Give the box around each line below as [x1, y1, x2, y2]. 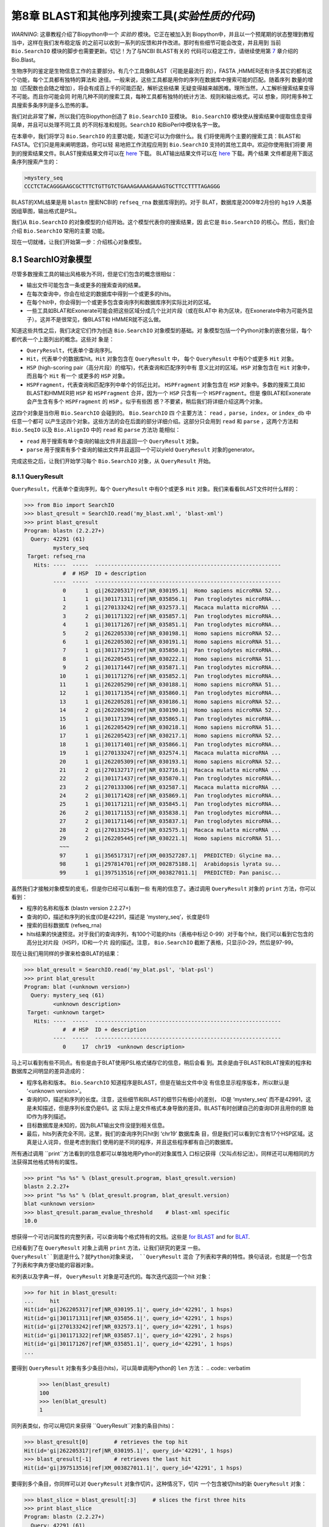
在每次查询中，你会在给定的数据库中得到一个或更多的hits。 [26, 290, 175, 297]
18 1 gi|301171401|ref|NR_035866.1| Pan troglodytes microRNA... [59, 741, 281, 748]
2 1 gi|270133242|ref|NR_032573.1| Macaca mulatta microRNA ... [62, 604, 281, 611]
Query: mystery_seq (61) [30, 992, 105, 999]
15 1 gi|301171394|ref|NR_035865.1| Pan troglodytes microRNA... [59, 715, 281, 722]
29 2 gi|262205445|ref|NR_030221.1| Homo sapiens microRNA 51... [59, 835, 281, 842]
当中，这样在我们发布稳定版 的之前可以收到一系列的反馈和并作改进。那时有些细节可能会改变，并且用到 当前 [11, 38, 281, 46]
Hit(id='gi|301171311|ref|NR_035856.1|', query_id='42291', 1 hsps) [24, 1314, 233, 1322]
